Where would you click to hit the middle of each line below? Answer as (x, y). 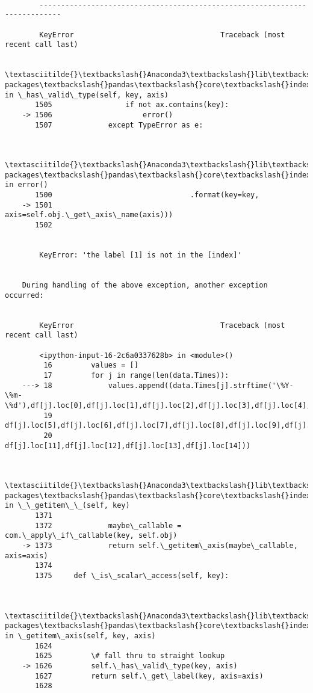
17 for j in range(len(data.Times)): (136, 375)
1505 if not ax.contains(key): (132, 105)
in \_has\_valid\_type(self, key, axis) (87, 95)
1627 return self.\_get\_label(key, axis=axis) (149, 676)
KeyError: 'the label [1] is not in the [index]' (141, 255)
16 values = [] (91, 365)
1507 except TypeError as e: (119, 125)
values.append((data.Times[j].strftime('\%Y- (201, 385)
